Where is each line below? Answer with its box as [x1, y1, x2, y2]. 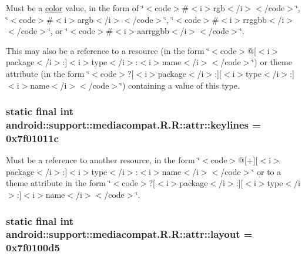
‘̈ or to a [252, 165, 281, 177]
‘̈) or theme [252, 56, 292, 68]
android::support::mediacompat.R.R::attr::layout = [6, 227, 253, 241]
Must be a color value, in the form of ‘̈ [6, 2, 144, 14]
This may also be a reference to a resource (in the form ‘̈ [6, 44, 210, 56]
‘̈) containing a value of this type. [120, 79, 240, 91]
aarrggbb [137, 25, 169, 37]
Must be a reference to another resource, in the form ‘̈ [6, 154, 200, 166]
